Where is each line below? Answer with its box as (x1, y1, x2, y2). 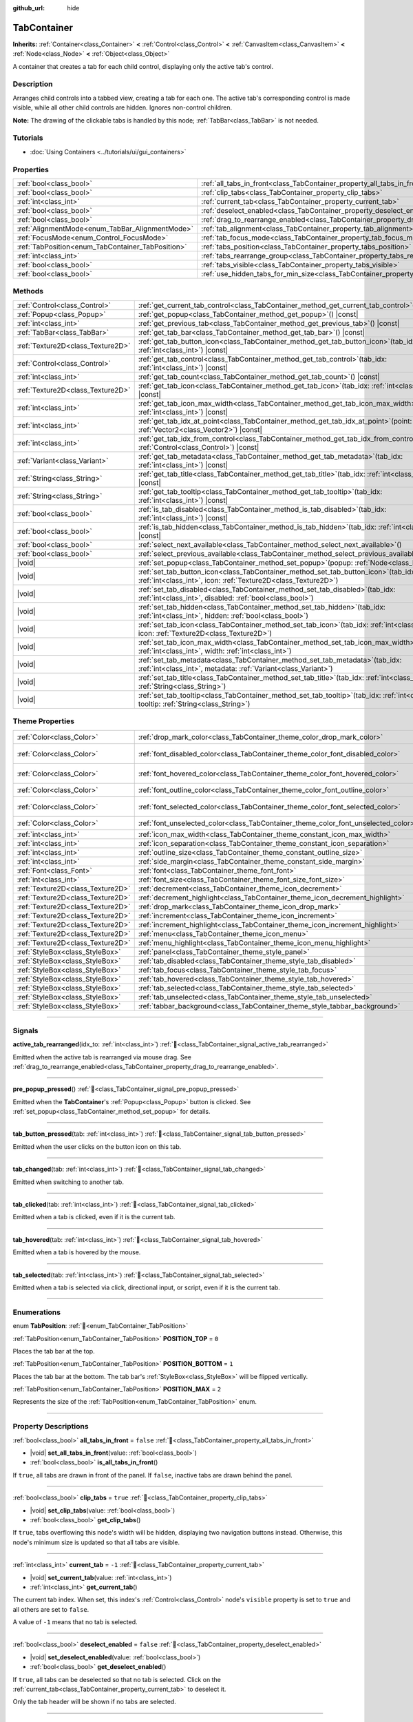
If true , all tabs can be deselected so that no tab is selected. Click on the (12, 1675, 222, 1683)
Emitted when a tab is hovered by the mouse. (12, 1248, 141, 1256)
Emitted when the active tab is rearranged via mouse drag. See (12, 1052, 192, 1061)
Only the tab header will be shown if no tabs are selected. (12, 1698, 177, 1706)
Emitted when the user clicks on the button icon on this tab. (12, 1142, 182, 1150)
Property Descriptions (12, 1422, 89, 1431)
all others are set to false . (12, 1605, 89, 1613)
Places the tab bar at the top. (12, 1347, 96, 1355)
